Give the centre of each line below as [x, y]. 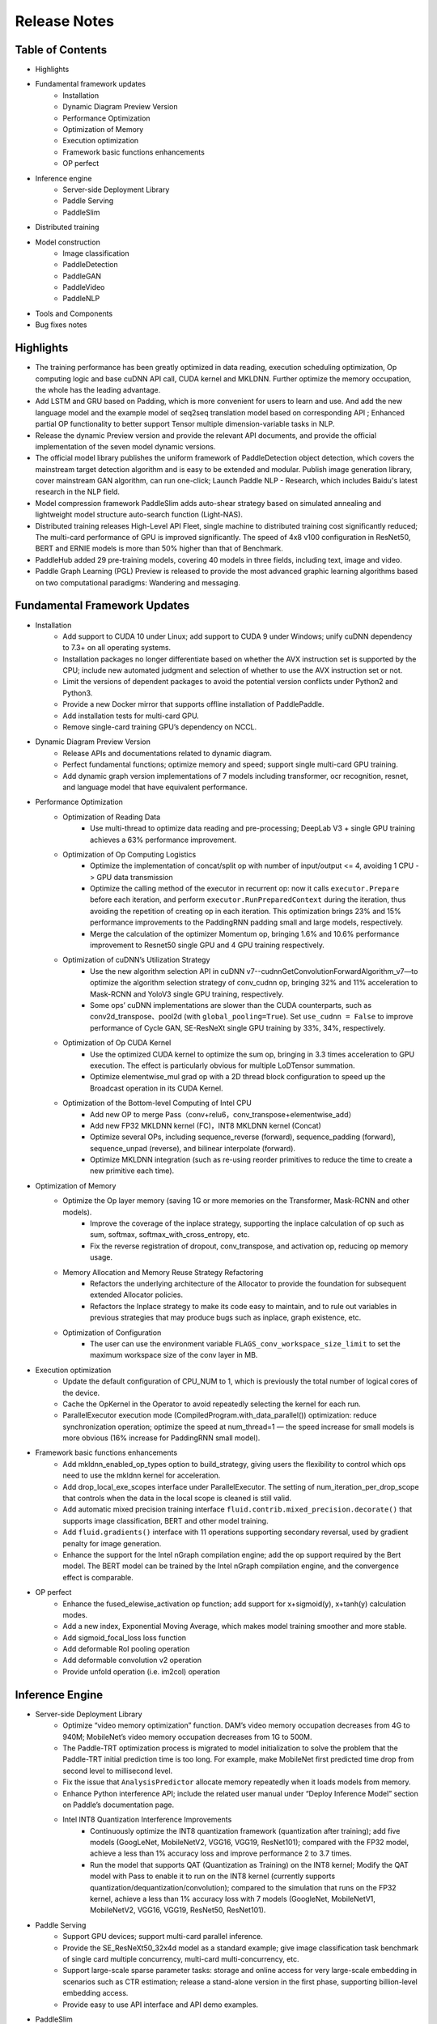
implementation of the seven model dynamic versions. [125, 446]
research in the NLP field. [78, 492]
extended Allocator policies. [137, 1295]
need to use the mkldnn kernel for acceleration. [142, 1475]
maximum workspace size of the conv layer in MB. [174, 1355]
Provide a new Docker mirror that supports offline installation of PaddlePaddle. [193, 704]
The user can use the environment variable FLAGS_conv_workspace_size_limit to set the [245, 1343]
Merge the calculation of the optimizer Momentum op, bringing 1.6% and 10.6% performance [245, 933]
